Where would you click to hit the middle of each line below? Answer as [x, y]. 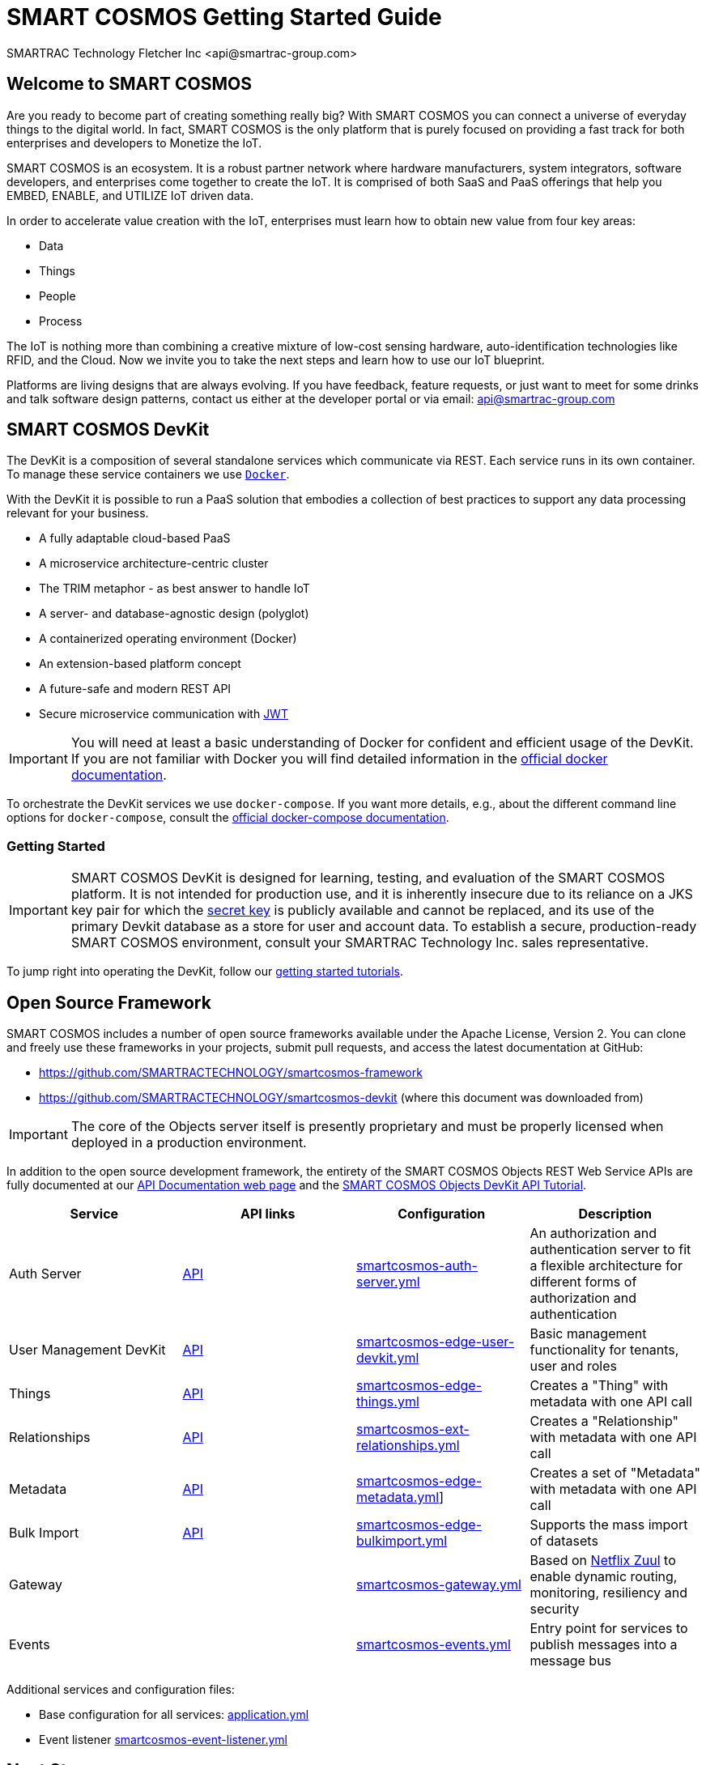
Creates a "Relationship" [604, 1421]
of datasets [564, 1541]
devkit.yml [388, 1358]
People [57, 296]
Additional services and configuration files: [121, 1690]
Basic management [588, 1334]
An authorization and [593, 1233]
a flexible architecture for [606, 1266]
